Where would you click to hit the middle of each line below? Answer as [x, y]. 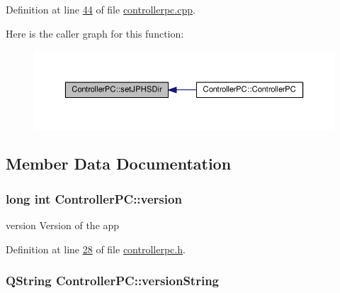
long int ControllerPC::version [94, 198]
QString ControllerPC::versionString [112, 281]
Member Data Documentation [119, 164]
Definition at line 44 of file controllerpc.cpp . [101, 9]
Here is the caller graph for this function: [95, 33]
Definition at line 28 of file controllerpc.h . [96, 249]
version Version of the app [63, 225]
